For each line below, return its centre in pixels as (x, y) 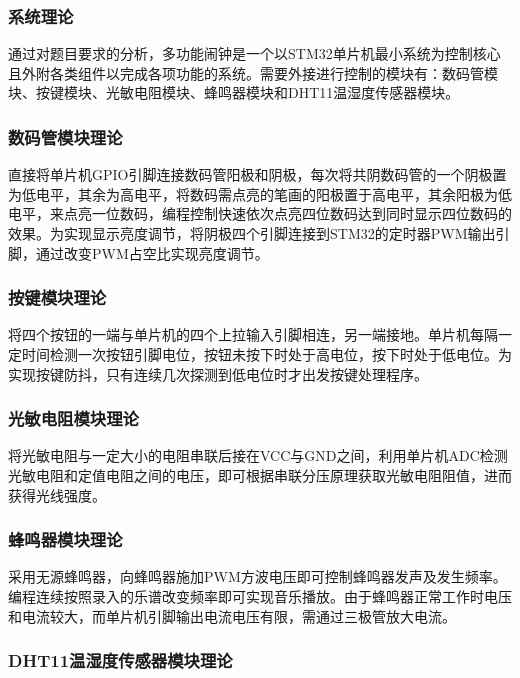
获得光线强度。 (57, 494)
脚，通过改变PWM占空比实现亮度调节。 (138, 252)
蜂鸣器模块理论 (65, 539)
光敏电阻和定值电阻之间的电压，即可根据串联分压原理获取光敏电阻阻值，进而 (260, 475)
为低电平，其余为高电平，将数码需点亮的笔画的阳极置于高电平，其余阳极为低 (260, 193)
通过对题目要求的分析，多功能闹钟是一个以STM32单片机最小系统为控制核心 (254, 53)
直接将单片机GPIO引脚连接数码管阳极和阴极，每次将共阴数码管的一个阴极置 (257, 174)
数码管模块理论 (65, 136)
